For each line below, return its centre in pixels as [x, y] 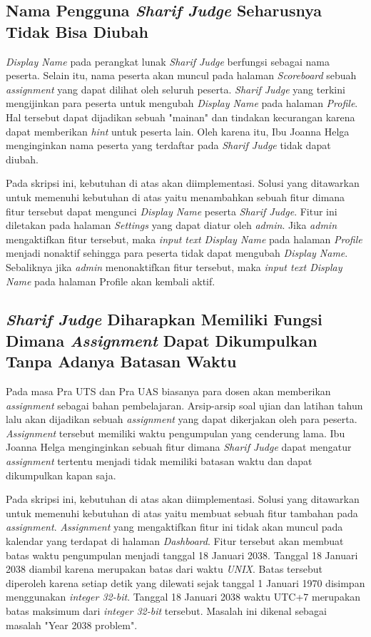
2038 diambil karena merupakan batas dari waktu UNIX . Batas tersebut [164, 569]
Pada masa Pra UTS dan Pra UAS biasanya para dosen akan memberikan [168, 391]
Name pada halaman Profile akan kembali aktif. [111, 281]
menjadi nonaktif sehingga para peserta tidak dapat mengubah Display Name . [177, 253]
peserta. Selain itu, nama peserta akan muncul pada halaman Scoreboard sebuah [181, 75]
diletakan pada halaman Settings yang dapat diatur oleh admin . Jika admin [172, 225]
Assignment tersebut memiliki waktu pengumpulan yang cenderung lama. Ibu [176, 433]
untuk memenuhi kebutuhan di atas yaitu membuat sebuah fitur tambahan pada [182, 513]
